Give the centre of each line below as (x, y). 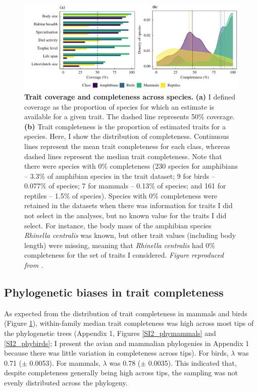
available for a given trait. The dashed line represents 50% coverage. (130, 116)
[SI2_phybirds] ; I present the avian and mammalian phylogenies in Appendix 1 (127, 343)
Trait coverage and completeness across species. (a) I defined (130, 96)
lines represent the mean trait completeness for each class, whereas (127, 146)
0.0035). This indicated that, (192, 362)
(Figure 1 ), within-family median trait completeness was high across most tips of (129, 323)
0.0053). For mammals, (65, 362)
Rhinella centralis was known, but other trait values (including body (130, 235)
